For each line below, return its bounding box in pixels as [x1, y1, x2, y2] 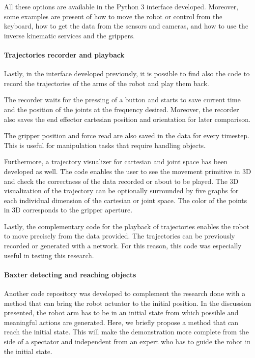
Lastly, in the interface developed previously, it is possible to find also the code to [4, 68, 250, 79]
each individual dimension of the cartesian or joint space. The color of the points [4, 195, 247, 205]
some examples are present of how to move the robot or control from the [4, 11, 223, 21]
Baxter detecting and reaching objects [4, 269, 136, 279]
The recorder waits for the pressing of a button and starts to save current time [4, 94, 241, 105]
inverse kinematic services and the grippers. [4, 30, 135, 40]
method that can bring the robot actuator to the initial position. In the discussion [4, 298, 251, 308]
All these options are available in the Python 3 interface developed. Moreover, [4, 1, 238, 11]
